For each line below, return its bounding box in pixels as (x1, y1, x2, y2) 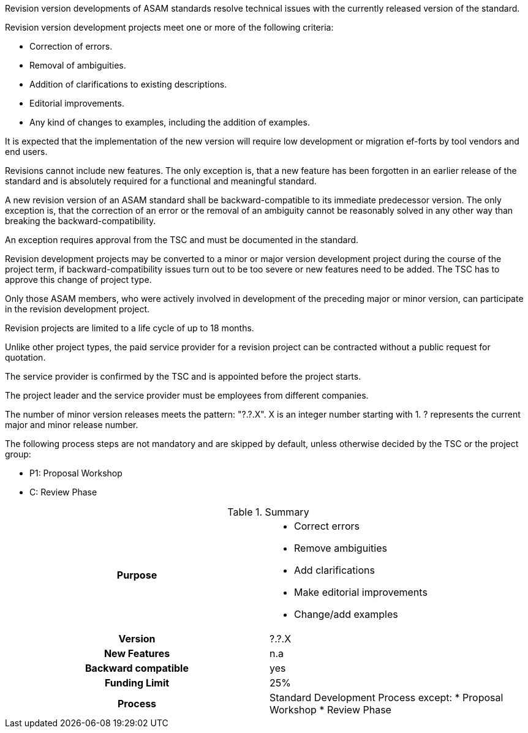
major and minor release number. (5, 419, 138, 430)
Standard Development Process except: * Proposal (270, 691, 503, 704)
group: (5, 449, 31, 459)
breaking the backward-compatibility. (5, 216, 156, 226)
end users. (5, 146, 48, 157)
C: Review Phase (29, 487, 97, 497)
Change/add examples (294, 608, 398, 620)
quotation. (5, 352, 46, 363)
